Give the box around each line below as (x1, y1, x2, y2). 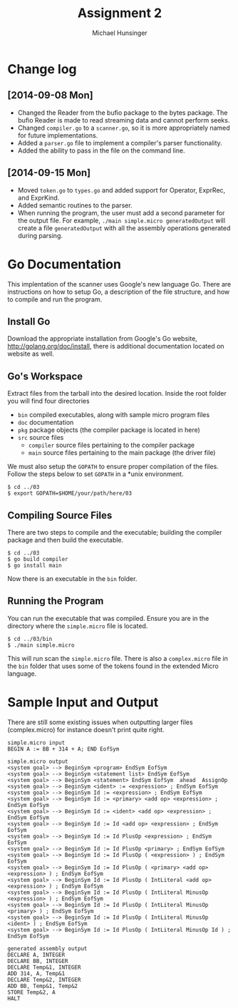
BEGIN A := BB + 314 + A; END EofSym (7, 745, 120, 753)
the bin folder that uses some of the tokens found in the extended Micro (7, 662, 219, 670)
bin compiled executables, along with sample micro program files (17, 411, 210, 419)
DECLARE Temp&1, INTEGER (7, 964, 81, 971)
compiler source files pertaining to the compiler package (28, 441, 195, 450)
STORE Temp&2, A (7, 989, 56, 996)
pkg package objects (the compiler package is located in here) (17, 426, 201, 434)
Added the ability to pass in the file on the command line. (17, 146, 185, 155)
